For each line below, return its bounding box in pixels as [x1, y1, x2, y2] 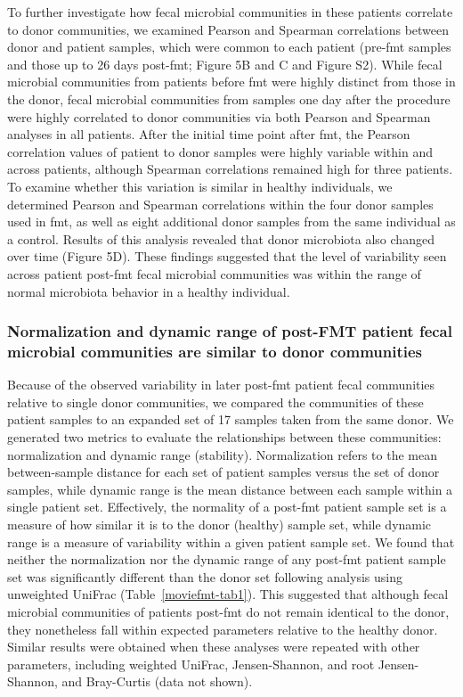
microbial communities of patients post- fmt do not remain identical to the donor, [7, 602, 450, 620]
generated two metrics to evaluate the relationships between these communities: [7, 428, 442, 447]
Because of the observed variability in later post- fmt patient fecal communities [7, 375, 435, 394]
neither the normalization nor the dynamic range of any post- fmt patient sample [7, 550, 446, 569]
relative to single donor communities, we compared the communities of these [7, 392, 424, 411]
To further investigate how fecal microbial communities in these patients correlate [7, 3, 453, 20]
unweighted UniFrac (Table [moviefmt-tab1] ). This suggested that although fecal [7, 585, 449, 603]
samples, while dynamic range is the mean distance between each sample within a [7, 480, 453, 498]
